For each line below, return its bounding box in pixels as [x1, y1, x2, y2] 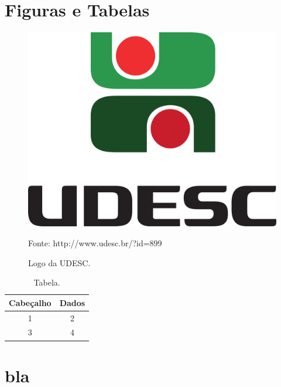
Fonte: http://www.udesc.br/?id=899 [28, 236, 162, 249]
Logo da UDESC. [28, 256, 91, 269]
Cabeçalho [9, 296, 52, 308]
